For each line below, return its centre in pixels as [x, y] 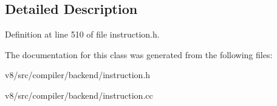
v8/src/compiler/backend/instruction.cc [79, 95]
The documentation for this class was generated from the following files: [139, 54]
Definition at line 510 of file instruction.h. [82, 34]
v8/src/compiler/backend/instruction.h [78, 75]
